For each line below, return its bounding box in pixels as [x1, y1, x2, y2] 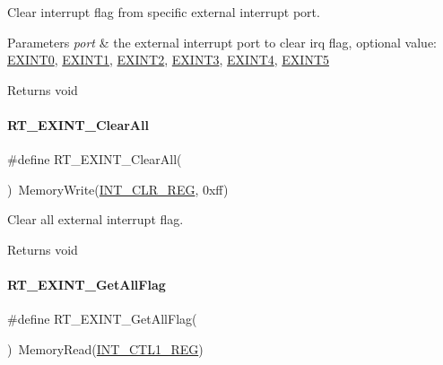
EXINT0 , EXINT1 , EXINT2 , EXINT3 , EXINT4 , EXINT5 [7, 50, 330, 69]
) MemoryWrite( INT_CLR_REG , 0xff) [7, 179, 229, 198]
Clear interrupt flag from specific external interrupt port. [7, 3, 320, 21]
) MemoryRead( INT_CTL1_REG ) [7, 339, 204, 358]
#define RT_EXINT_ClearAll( [7, 150, 182, 169]
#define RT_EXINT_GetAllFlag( [7, 309, 197, 328]
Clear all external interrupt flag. [7, 210, 184, 229]
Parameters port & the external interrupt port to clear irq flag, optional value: [7, 32, 438, 51]
